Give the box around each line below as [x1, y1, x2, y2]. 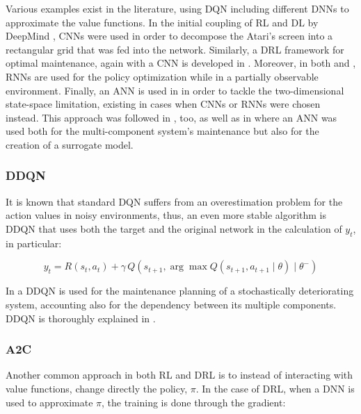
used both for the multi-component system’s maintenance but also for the [6, 124, 319, 138]
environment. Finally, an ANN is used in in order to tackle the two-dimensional [6, 83, 344, 97]
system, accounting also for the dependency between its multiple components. [6, 297, 337, 311]
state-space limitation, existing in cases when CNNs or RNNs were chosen [6, 97, 321, 111]
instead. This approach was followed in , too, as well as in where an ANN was [6, 110, 337, 124]
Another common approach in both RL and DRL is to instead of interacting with [6, 367, 353, 382]
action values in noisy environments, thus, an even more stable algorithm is [6, 208, 327, 222]
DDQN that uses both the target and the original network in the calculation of [6, 221, 342, 235]
